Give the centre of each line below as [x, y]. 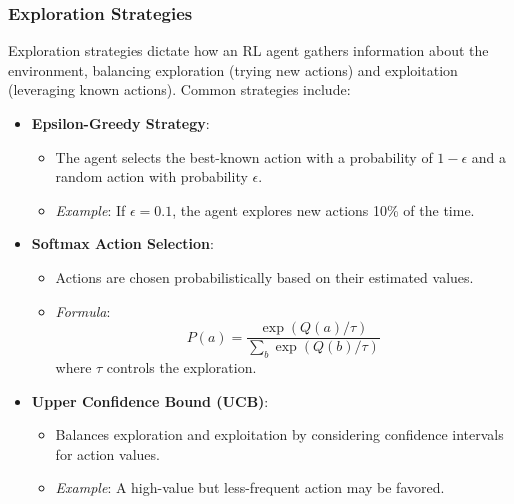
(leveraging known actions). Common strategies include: [179, 89]
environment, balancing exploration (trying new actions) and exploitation [233, 69]
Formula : [83, 310]
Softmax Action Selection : [122, 243]
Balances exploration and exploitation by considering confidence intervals [279, 434]
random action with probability [151, 176]
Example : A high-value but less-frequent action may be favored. [250, 487]
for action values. [107, 453]
